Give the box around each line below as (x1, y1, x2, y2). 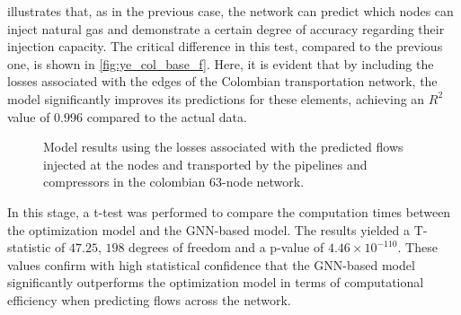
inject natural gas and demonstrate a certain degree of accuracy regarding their (7, 19, 445, 38)
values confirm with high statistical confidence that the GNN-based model (7, 255, 415, 274)
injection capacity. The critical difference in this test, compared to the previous (7, 37, 443, 56)
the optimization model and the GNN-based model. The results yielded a (7, 220, 410, 239)
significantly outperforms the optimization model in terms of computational (7, 273, 424, 292)
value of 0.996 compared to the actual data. (7, 107, 247, 126)
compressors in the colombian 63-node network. (43, 172, 305, 191)
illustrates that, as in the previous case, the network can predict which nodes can (7, 2, 454, 20)
